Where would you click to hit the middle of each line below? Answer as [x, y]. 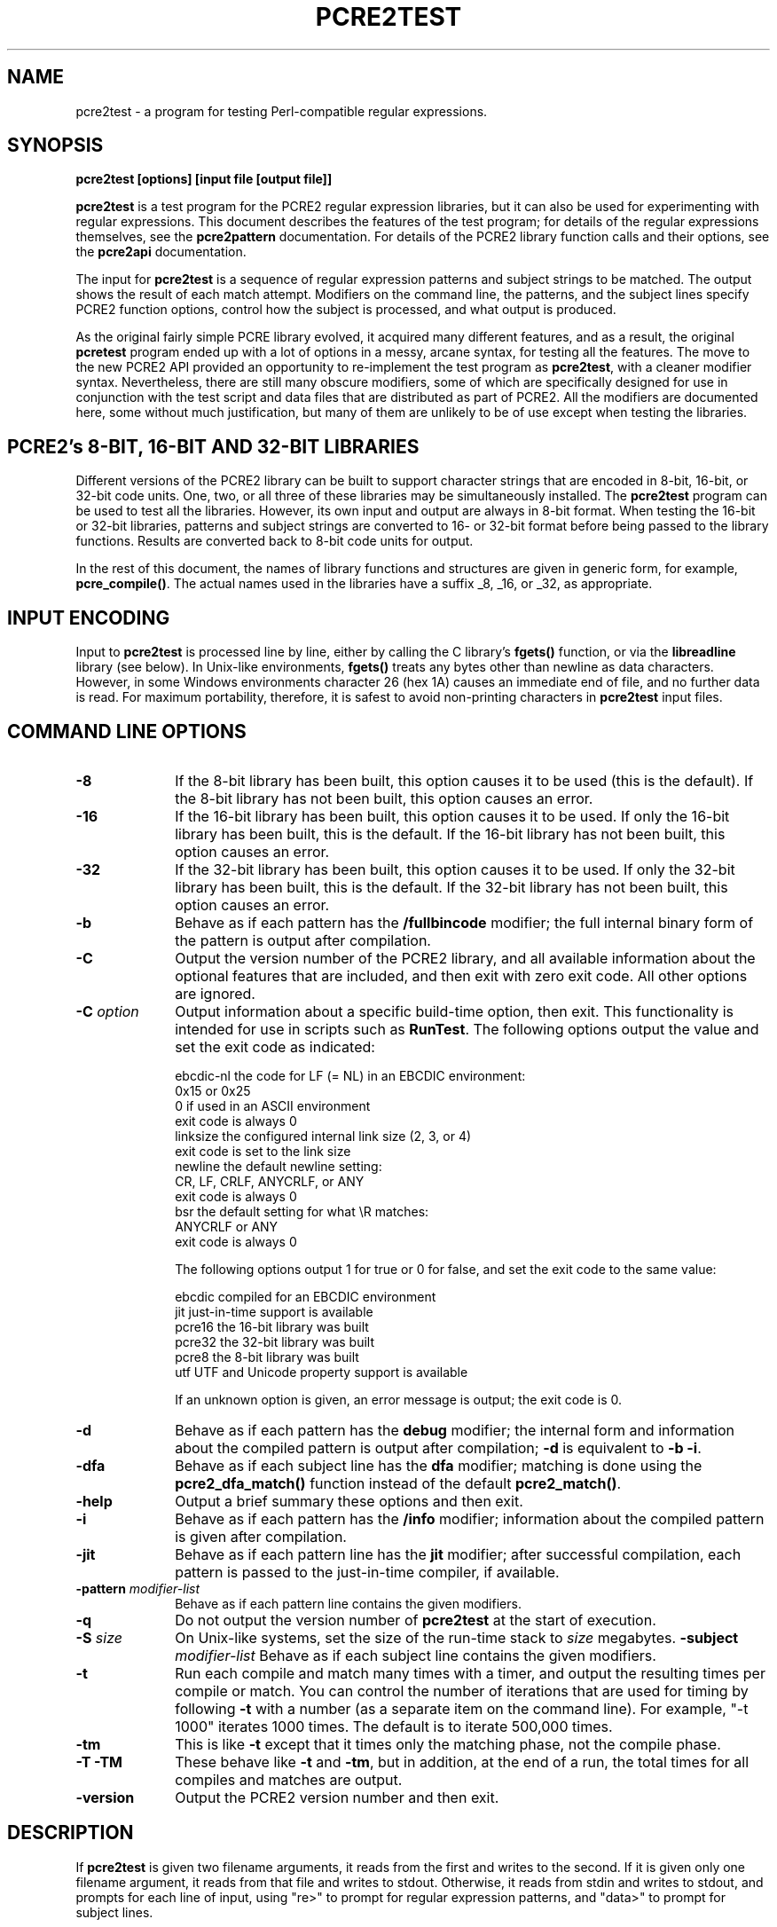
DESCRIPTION [71, 1833]
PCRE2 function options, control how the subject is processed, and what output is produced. [346, 310]
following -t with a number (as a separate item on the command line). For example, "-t [462, 1708]
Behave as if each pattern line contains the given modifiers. [348, 1603]
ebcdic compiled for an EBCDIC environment [306, 1296]
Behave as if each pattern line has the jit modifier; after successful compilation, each [458, 1554]
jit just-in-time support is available [274, 1311]
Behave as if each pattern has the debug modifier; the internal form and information [455, 1430]
